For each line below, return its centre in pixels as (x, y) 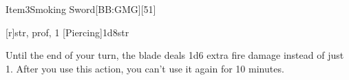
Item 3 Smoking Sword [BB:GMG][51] (81, 9)
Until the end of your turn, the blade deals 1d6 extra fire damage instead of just (175, 55)
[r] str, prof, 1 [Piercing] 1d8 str (67, 32)
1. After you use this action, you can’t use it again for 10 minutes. (145, 68)
